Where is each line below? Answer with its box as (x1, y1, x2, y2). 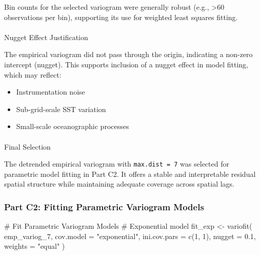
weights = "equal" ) (4, 241, 65, 251)
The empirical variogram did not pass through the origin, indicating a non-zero (4, 49, 253, 60)
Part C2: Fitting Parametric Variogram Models (4, 200, 204, 213)
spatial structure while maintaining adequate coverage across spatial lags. (4, 178, 234, 189)
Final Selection (4, 141, 51, 152)
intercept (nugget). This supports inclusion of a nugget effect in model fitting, (4, 59, 249, 69)
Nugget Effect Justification (4, 31, 88, 42)
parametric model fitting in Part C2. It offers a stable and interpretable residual (4, 168, 256, 179)
